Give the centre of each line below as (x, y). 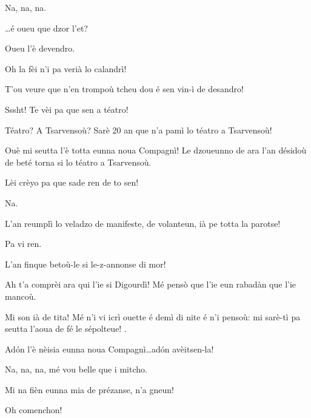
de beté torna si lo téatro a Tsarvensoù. (78, 162)
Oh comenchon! (34, 410)
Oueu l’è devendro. (40, 48)
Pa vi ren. (23, 244)
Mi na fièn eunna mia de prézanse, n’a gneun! (89, 389)
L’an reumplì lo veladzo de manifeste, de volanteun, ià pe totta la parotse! (143, 223)
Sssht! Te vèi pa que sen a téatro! (67, 109)
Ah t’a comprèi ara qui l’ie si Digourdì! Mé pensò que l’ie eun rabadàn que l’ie (151, 284)
